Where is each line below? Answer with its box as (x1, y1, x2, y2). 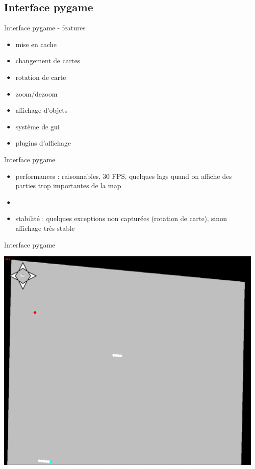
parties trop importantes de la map (15, 180, 121, 191)
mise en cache (15, 39, 57, 49)
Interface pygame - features (4, 23, 86, 33)
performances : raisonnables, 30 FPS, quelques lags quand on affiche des (15, 171, 232, 181)
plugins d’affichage (15, 138, 71, 148)
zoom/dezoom (15, 88, 58, 99)
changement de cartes (15, 55, 80, 66)
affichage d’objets (15, 105, 68, 115)
